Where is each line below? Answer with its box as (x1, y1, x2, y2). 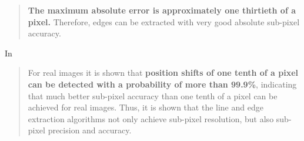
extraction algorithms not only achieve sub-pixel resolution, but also (28, 112, 274, 125)
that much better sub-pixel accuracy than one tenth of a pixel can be (28, 89, 278, 102)
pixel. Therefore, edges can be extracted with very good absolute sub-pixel (28, 15, 300, 28)
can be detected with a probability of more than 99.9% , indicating (28, 78, 297, 90)
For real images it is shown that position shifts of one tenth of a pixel (28, 66, 299, 79)
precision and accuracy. (48, 124, 132, 136)
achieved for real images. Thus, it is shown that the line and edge (28, 101, 263, 113)
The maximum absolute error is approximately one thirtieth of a (28, 4, 296, 16)
